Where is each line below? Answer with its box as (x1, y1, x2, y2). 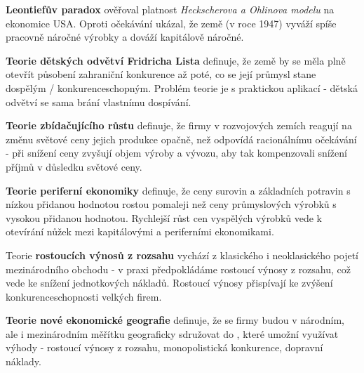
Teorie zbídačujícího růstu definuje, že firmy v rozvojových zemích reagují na (6, 118, 352, 133)
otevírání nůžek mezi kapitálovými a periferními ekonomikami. (6, 224, 274, 239)
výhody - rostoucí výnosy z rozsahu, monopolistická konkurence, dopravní (6, 340, 323, 355)
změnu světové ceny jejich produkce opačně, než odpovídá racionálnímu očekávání (6, 131, 357, 146)
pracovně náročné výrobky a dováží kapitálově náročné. (6, 30, 244, 44)
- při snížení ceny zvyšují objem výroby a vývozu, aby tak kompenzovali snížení (6, 145, 347, 160)
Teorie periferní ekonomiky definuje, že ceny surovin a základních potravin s (6, 183, 351, 197)
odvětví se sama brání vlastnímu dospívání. (6, 94, 191, 109)
